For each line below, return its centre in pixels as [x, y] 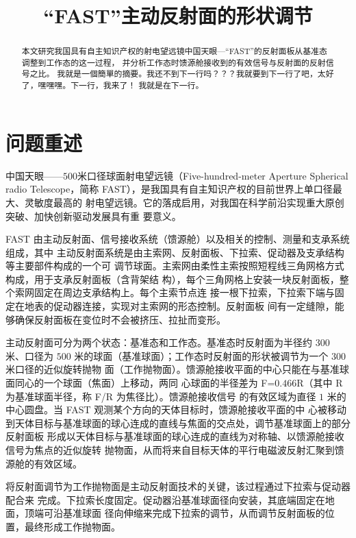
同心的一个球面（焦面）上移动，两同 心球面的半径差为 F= [145, 383]
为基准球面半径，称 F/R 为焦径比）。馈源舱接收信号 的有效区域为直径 [161, 396]
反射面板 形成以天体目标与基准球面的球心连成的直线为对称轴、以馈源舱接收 [175, 436]
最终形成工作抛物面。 [72, 526]
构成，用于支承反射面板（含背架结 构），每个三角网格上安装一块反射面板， [173, 279]
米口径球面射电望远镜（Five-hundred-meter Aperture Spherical [213, 175]
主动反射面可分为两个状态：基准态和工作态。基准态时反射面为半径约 [159, 342]
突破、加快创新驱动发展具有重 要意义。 [93, 216]
